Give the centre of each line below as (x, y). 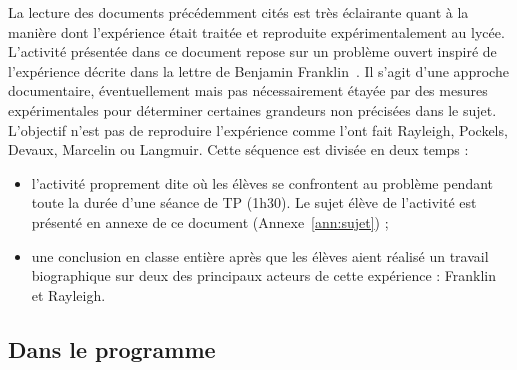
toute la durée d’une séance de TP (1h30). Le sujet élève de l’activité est (254, 202)
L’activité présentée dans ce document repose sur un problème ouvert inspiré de (252, 51)
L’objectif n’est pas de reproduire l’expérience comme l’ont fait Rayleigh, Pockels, (258, 129)
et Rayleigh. (68, 294)
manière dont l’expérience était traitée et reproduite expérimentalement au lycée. (256, 31)
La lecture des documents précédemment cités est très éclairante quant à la (238, 12)
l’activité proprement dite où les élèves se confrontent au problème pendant (262, 182)
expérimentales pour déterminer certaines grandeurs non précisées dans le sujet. (252, 109)
